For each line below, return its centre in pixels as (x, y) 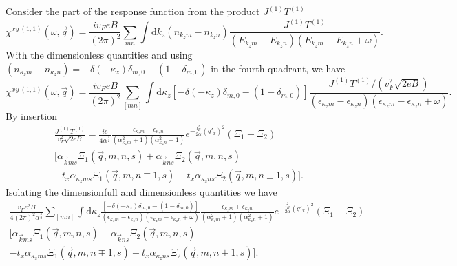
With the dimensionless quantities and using (99, 54)
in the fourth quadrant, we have (278, 68)
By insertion (31, 115)
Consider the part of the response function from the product (133, 11)
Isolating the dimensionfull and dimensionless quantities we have (141, 192)
